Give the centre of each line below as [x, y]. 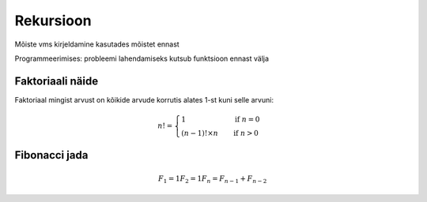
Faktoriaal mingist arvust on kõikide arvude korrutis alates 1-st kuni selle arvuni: [144, 99]
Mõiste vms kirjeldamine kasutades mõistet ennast [97, 44]
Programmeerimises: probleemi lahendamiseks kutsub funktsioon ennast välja [142, 58]
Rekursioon [53, 21]
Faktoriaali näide [57, 81]
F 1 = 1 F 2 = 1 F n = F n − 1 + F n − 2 [213, 179]
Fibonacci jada [51, 155]
